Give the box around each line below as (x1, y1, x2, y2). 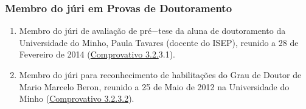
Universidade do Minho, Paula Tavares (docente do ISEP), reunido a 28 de (19, 36, 299, 48)
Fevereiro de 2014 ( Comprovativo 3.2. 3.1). (19, 48, 176, 61)
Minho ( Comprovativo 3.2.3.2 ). (19, 92, 134, 105)
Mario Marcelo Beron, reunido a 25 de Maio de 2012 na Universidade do (19, 80, 290, 93)
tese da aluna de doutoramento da (158, 24, 286, 37)
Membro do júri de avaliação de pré (19, 24, 152, 37)
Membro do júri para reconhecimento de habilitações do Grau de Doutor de (19, 68, 302, 81)
